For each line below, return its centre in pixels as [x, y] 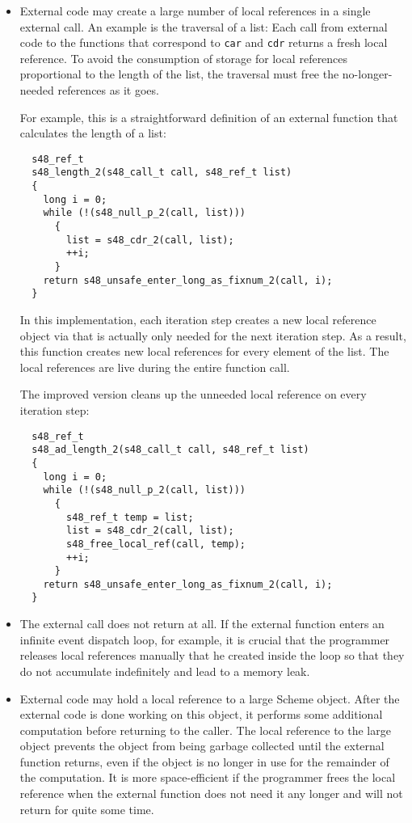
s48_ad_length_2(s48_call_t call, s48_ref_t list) [170, 450]
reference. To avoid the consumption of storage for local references [184, 58]
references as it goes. [108, 90]
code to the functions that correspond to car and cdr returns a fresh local [204, 42]
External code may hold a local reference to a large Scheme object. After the [210, 698]
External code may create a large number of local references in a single [195, 11]
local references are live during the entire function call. [155, 367]
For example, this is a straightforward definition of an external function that [209, 117]
